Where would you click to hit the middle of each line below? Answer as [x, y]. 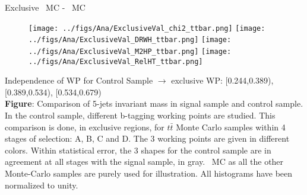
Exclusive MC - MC [45, 7]
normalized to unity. [42, 185]
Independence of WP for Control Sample [79, 80]
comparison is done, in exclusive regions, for [85, 127]
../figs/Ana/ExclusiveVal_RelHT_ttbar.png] [116, 61]
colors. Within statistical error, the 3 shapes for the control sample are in [138, 150]
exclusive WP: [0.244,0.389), [222, 80]
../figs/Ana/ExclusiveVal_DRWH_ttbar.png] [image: [130, 40]
